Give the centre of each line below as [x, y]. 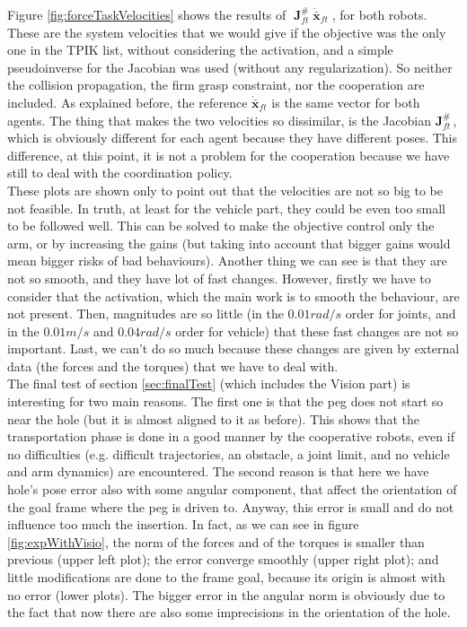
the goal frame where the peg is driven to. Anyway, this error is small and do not [231, 506]
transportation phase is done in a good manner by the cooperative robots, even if [231, 436]
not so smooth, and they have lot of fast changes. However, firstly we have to [219, 278]
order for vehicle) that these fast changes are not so [317, 331]
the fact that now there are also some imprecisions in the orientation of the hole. [229, 612]
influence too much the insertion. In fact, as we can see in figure [183, 524]
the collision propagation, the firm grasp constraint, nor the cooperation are [216, 85]
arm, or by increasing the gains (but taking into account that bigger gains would [229, 243]
